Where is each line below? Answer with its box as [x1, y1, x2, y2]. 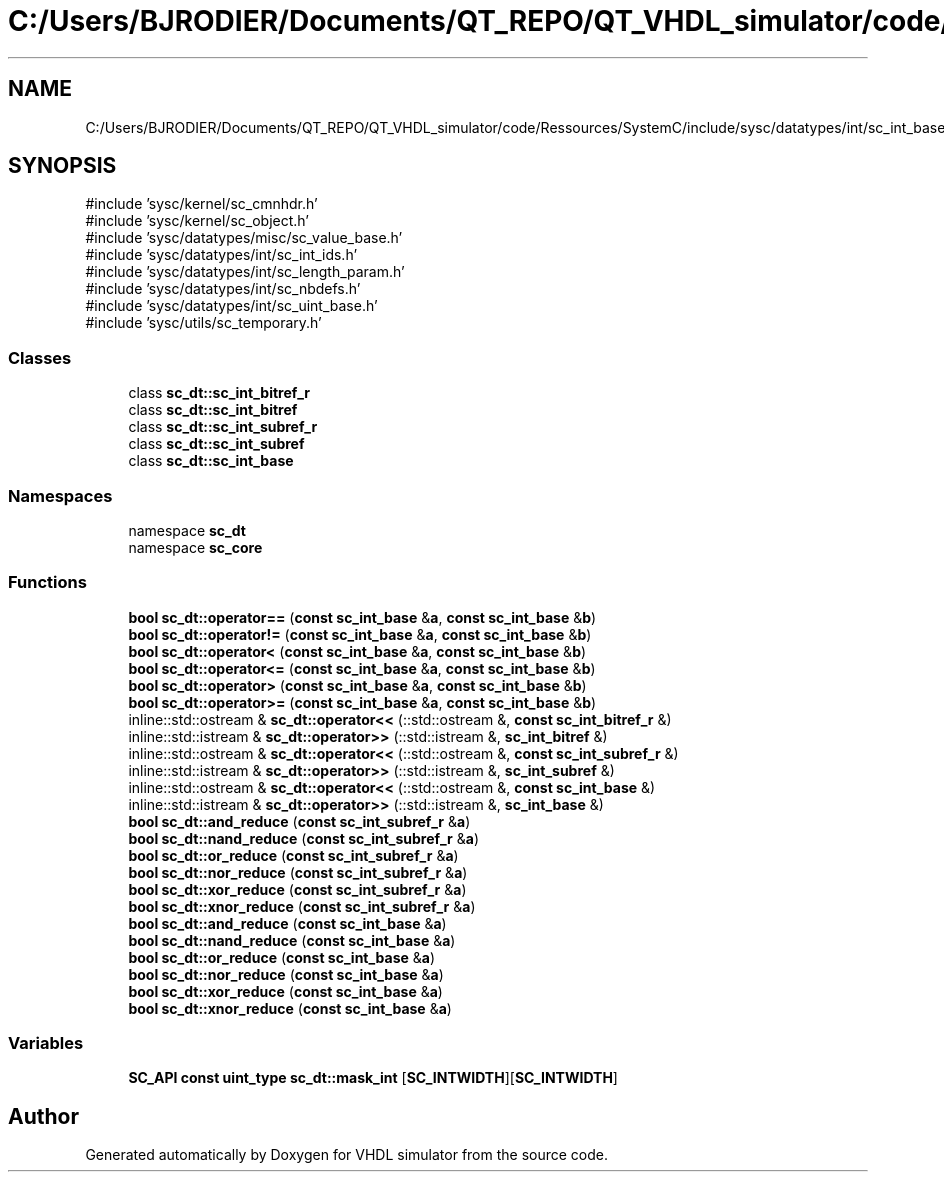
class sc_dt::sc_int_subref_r [128, 418, 318, 436]
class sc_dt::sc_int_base [128, 452, 294, 470]
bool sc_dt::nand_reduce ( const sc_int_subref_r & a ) [128, 829, 479, 847]
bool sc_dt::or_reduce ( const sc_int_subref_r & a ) [128, 846, 459, 864]
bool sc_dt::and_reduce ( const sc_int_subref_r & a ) [128, 812, 471, 830]
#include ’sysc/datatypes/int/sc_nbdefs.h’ [85, 280, 361, 298]
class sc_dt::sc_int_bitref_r [128, 384, 311, 402]
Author [8, 1103, 79, 1129]
